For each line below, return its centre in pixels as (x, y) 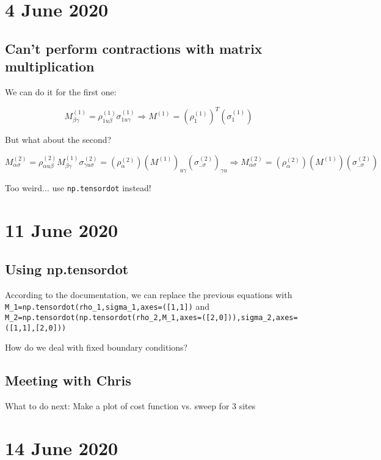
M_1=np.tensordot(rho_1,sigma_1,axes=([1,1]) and (107, 306)
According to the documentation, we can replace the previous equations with (149, 294)
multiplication (50, 66)
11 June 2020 (62, 230)
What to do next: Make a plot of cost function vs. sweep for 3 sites (130, 406)
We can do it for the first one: (61, 91)
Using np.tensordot (67, 268)
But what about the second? (58, 140)
